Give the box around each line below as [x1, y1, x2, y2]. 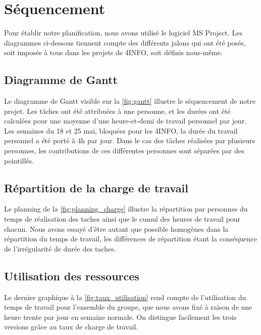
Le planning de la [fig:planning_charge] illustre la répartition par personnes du [4, 203, 248, 214]
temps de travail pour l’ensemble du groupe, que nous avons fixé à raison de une [4, 302, 252, 312]
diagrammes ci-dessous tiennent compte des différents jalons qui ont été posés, [4, 37, 246, 48]
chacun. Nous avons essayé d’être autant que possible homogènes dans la [4, 223, 229, 234]
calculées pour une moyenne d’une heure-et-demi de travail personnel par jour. [4, 115, 247, 126]
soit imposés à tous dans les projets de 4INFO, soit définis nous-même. [4, 47, 223, 58]
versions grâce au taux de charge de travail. [4, 321, 138, 332]
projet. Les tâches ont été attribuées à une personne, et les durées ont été [4, 105, 231, 116]
